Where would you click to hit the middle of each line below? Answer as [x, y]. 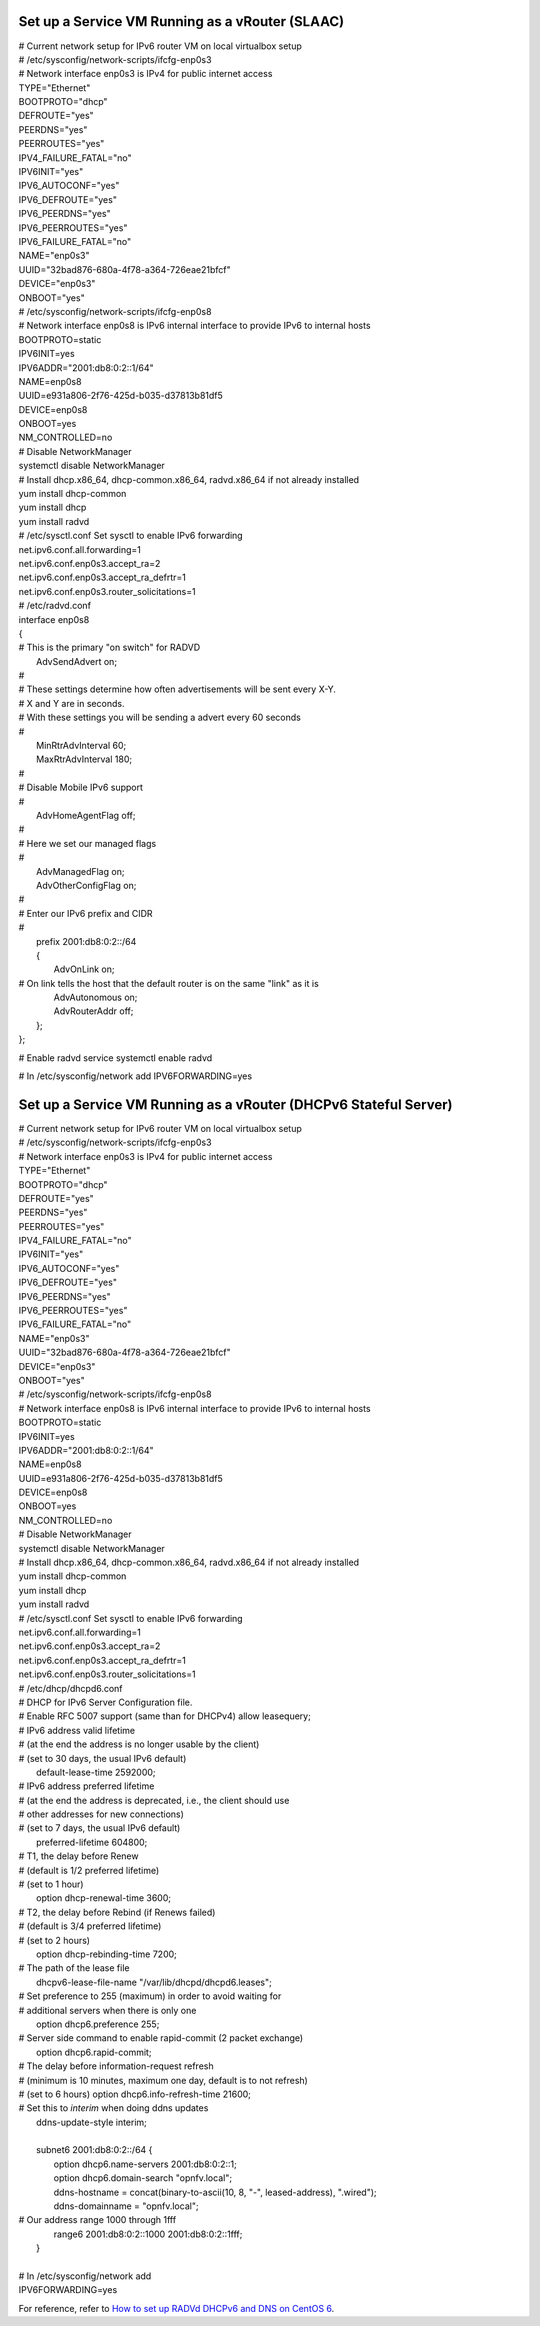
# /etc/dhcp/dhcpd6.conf [71, 1688]
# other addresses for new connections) [101, 1814]
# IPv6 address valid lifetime [76, 1730]
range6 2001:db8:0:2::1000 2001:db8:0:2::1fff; [148, 2234]
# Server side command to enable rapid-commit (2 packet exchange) [161, 2038]
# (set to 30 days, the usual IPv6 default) [102, 1758]
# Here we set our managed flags [87, 843]
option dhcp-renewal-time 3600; [104, 1898]
